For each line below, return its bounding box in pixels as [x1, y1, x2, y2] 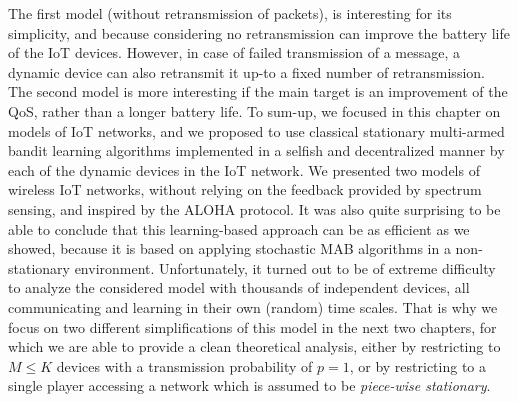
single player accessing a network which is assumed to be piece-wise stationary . [8, 375, 491, 396]
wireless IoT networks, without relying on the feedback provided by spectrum [8, 179, 482, 200]
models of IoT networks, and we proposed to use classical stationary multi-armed [8, 120, 505, 141]
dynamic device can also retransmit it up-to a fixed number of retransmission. [8, 61, 485, 82]
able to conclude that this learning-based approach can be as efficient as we [8, 218, 470, 239]
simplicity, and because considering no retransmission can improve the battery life [8, 22, 510, 43]
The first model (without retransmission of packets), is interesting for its [8, 3, 452, 23]
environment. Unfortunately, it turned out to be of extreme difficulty [74, 257, 496, 278]
